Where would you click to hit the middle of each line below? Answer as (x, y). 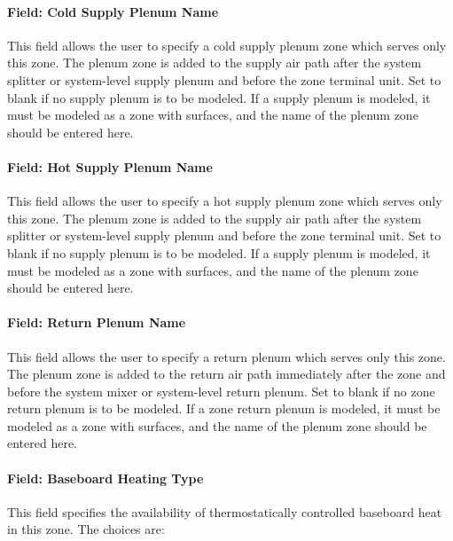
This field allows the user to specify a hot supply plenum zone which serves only (225, 201)
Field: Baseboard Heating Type (105, 478)
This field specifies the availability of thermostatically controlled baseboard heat (225, 511)
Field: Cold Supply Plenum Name (113, 11)
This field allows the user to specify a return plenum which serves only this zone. (226, 356)
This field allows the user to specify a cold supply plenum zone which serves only (227, 45)
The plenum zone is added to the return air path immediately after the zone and (226, 374)
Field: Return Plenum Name (97, 322)
